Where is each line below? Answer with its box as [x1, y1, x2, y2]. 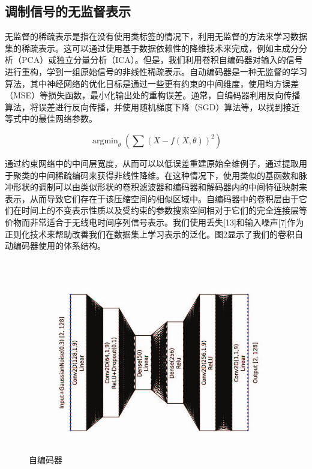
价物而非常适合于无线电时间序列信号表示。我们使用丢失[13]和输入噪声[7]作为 [5, 215, 304, 228]
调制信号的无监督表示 [5, 2, 131, 20]
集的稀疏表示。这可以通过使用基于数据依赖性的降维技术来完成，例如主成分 [5, 41, 299, 54]
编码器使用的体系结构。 [13, 239, 106, 252]
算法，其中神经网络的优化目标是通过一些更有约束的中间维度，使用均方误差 [5, 77, 299, 89]
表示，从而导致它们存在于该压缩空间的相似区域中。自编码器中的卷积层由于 [5, 192, 299, 205]
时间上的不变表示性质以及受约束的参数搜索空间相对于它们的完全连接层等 [21, 204, 307, 217]
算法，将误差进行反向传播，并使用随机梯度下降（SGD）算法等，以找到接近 [5, 100, 300, 113]
